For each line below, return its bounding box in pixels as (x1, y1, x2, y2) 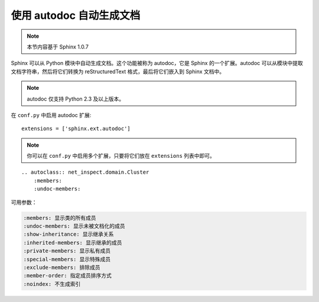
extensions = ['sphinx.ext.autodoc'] (21, 125, 131, 132)
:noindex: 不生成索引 (23, 281, 81, 287)
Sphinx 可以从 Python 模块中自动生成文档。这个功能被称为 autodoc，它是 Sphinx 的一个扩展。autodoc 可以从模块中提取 (11, 60, 304, 67)
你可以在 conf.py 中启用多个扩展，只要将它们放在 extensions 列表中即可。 (27, 152, 216, 160)
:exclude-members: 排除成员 (23, 264, 100, 271)
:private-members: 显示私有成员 (23, 248, 111, 254)
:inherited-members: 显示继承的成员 (23, 239, 122, 246)
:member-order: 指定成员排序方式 (23, 272, 112, 279)
